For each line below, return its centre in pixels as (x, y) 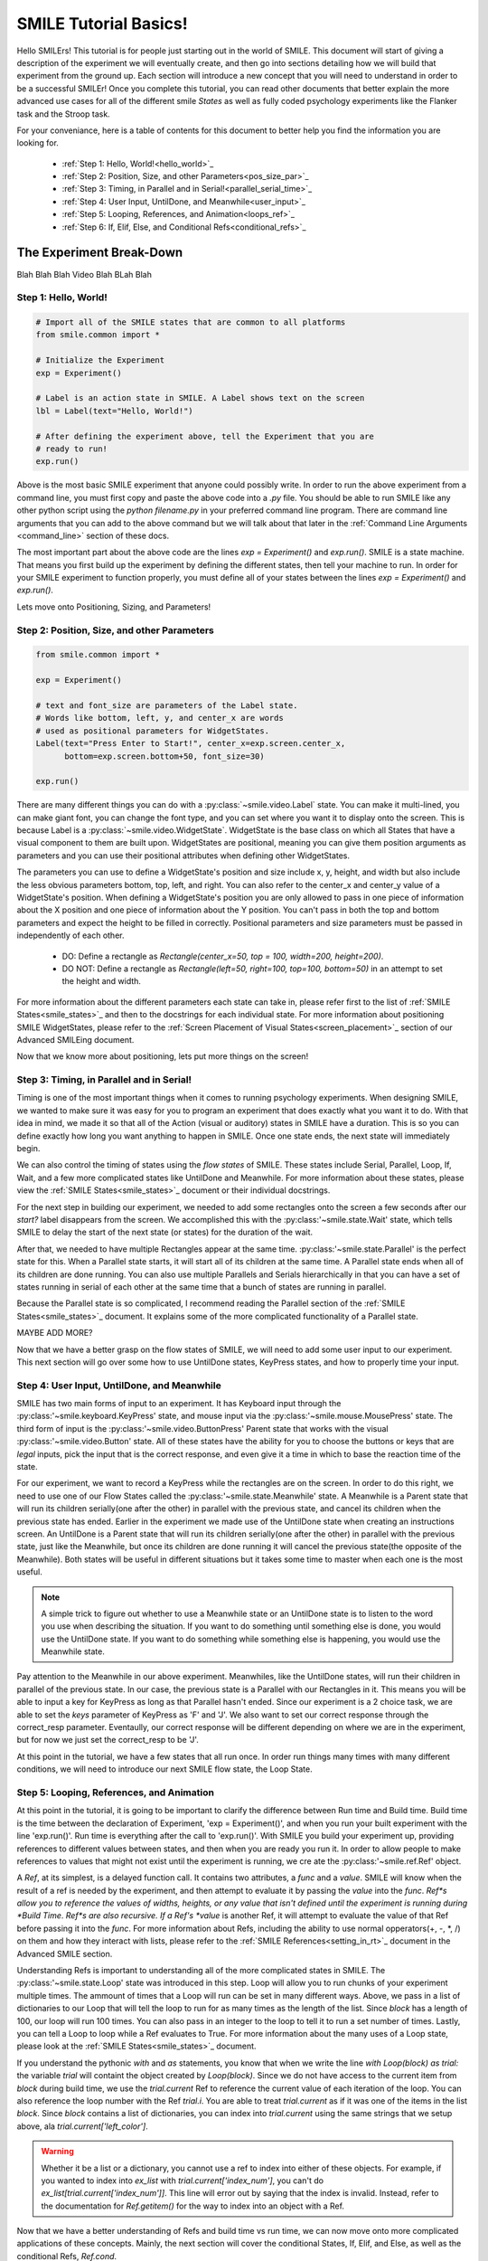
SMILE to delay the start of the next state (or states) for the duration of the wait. (165, 1232)
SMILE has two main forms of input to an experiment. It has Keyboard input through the (179, 1404)
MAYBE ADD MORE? (55, 1333)
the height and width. (102, 981)
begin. (28, 1149)
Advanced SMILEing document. (75, 1039)
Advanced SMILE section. (65, 1954)
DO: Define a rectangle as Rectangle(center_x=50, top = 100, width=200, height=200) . (223, 956)
